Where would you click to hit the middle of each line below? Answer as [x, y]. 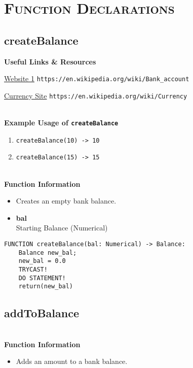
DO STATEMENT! [42, 278]
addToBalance [42, 313]
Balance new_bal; [48, 253]
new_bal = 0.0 [42, 261]
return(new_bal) [46, 287]
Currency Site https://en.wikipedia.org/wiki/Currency [96, 95]
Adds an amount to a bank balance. [72, 361]
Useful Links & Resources [50, 61]
